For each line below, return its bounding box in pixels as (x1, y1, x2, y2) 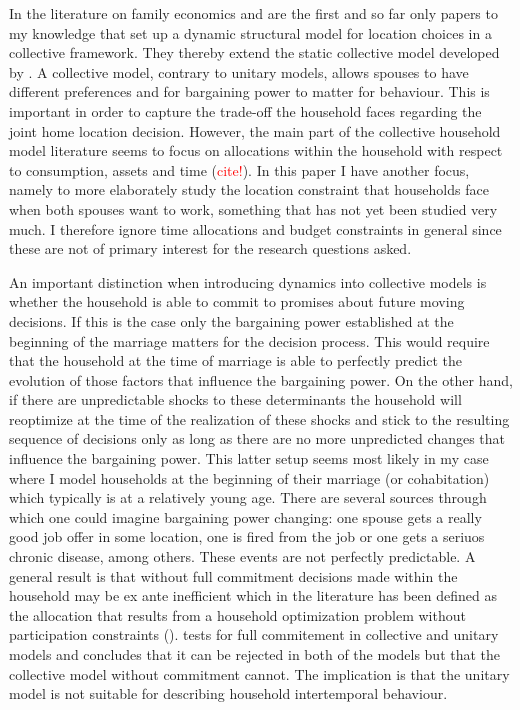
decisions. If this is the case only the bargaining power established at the (9, 310, 454, 331)
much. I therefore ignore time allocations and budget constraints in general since (9, 218, 502, 239)
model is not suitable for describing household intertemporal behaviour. (9, 683, 448, 704)
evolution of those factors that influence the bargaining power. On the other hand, (9, 369, 513, 390)
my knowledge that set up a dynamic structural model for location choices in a (9, 22, 492, 43)
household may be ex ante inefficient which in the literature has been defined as (9, 585, 497, 606)
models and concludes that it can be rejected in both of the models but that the (9, 644, 501, 664)
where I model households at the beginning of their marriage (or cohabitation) (9, 467, 490, 488)
